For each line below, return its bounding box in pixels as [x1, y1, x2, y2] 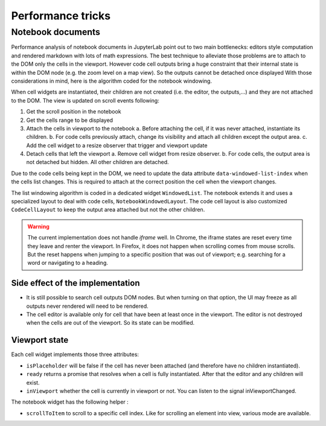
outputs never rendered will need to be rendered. [26, 302, 149, 310]
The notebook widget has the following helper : [11, 398, 129, 405]
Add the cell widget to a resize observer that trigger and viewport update [26, 142, 208, 149]
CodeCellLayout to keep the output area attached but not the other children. [11, 206, 205, 214]
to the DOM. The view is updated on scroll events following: [11, 97, 159, 104]
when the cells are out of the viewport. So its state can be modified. [26, 319, 195, 326]
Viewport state [11, 335, 69, 345]
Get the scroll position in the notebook [26, 108, 121, 115]
